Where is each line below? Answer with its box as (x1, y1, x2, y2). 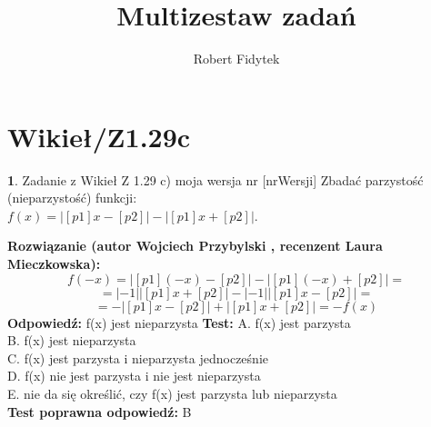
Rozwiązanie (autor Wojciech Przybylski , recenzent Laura (7, 236, 383, 255)
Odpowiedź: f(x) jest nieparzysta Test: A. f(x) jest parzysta (7, 313, 351, 332)
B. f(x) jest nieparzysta (7, 331, 136, 350)
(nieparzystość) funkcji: (7, 188, 137, 207)
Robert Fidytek (193, 49, 280, 68)
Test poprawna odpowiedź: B (7, 402, 192, 421)
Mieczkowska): (7, 254, 101, 273)
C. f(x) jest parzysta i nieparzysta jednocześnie (7, 348, 268, 367)
